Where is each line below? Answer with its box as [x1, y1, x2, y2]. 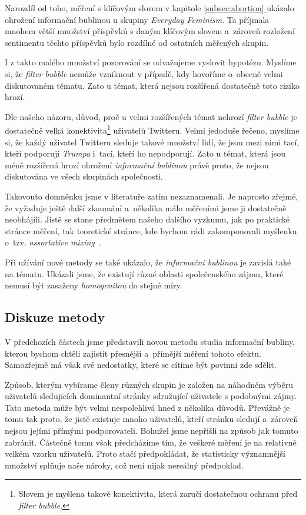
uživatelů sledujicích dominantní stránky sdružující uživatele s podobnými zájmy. [5, 390, 297, 402]
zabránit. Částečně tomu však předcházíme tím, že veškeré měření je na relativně [5, 436, 297, 448]
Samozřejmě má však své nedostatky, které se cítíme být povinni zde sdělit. [5, 358, 277, 371]
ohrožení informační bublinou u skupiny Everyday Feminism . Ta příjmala [5, 13, 270, 25]
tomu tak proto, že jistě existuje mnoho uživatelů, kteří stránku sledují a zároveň [5, 413, 298, 425]
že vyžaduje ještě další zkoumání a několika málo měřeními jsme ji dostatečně [5, 201, 287, 214]
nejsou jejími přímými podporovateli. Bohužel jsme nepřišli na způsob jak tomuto [5, 424, 298, 437]
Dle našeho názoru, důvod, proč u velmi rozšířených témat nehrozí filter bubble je [5, 110, 297, 122]
